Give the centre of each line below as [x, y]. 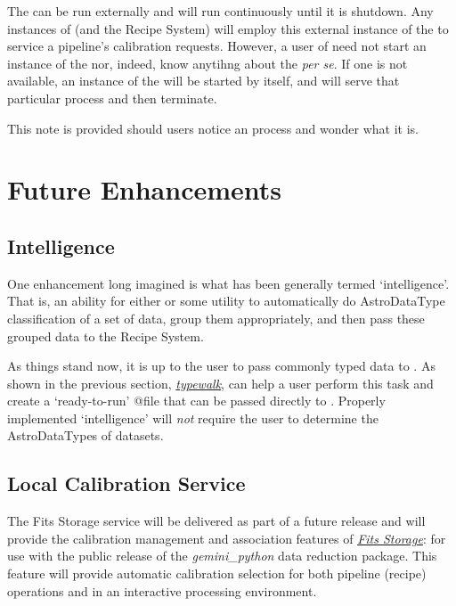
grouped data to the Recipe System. [106, 336]
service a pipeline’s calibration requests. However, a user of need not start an [217, 46]
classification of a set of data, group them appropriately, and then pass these [216, 318]
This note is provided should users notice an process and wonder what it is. [213, 128]
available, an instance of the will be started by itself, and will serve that [204, 81]
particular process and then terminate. [112, 98]
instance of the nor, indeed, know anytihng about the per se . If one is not [208, 63]
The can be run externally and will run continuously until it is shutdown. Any [220, 11]
